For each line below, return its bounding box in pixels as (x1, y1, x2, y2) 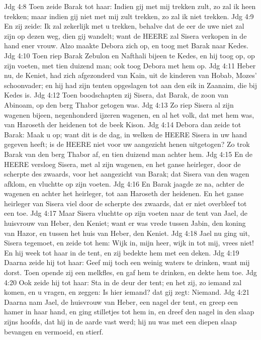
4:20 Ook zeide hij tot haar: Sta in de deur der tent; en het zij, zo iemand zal (4, 277, 242, 287)
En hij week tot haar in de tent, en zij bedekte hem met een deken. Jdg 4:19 (4, 247, 239, 258)
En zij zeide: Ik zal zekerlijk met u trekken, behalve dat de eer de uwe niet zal (4, 21, 244, 31)
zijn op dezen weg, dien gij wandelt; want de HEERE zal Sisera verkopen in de (4, 30, 247, 41)
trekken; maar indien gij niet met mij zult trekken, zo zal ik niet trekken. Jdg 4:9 (4, 11, 254, 21)
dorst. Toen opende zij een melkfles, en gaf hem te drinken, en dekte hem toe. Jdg (4, 267, 257, 278)
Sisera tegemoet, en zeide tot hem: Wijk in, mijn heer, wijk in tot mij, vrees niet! (4, 237, 254, 248)
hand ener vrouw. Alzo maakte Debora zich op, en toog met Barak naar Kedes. (4, 40, 248, 51)
